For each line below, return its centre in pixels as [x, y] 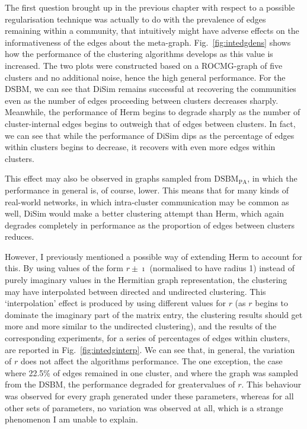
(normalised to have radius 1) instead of [222, 268]
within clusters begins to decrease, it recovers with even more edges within [140, 147]
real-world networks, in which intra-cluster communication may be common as [147, 201]
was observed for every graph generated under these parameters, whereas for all [149, 396]
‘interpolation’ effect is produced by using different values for [115, 303]
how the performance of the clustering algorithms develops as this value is [139, 54]
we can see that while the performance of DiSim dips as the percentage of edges [150, 135]
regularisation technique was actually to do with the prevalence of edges [135, 19]
